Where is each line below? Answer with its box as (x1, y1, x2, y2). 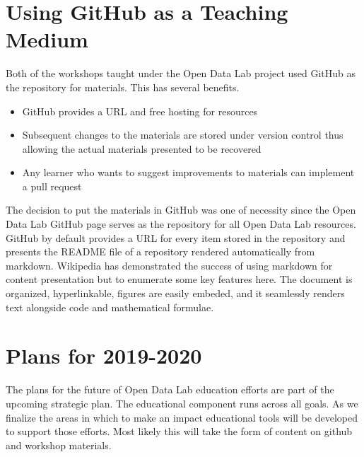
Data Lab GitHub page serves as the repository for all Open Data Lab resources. (6, 216, 356, 231)
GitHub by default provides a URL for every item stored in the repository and (6, 230, 346, 245)
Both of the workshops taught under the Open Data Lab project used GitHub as (6, 66, 356, 81)
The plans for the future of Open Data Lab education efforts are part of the (6, 382, 334, 397)
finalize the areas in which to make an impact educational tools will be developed (6, 410, 358, 424)
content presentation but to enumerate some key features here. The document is (6, 272, 353, 287)
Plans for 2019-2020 (6, 341, 202, 370)
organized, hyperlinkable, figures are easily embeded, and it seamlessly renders (6, 286, 345, 301)
